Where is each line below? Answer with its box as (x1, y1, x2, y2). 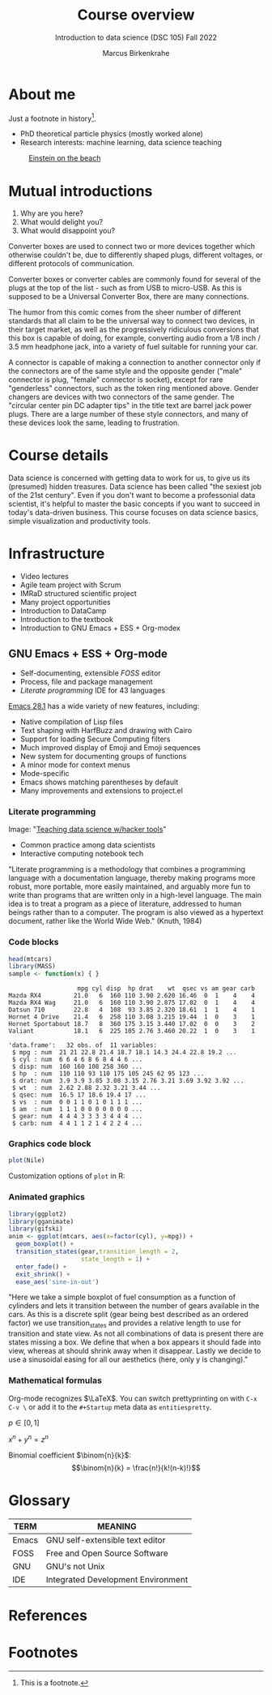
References (8, 1607, 87, 1625)
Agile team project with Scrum (19, 580, 121, 590)
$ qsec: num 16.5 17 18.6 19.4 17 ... (11, 1091, 147, 1100)
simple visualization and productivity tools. (8, 517, 151, 526)
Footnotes (8, 1644, 79, 1662)
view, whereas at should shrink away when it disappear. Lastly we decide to (8, 1346, 261, 1356)
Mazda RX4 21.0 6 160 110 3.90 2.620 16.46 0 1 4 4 (8, 992, 255, 1000)
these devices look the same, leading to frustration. (8, 418, 180, 427)
